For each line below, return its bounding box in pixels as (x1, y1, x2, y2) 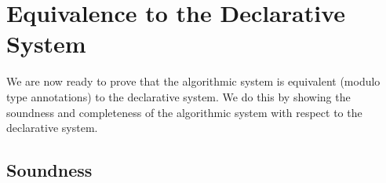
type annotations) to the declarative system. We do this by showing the (6, 88, 351, 104)
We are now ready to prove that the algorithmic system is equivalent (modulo (6, 73, 381, 90)
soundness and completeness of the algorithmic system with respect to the (6, 104, 362, 120)
